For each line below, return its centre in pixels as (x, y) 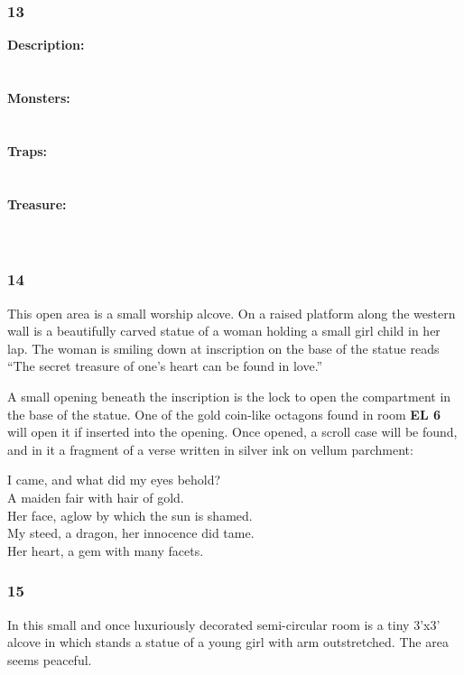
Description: (46, 45)
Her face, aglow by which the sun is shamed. (130, 515)
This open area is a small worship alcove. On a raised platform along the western (232, 313)
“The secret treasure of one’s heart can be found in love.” (165, 366)
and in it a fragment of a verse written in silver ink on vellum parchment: (210, 449)
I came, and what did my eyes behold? (114, 480)
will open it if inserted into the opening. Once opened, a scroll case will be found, (232, 432)
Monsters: (39, 97)
